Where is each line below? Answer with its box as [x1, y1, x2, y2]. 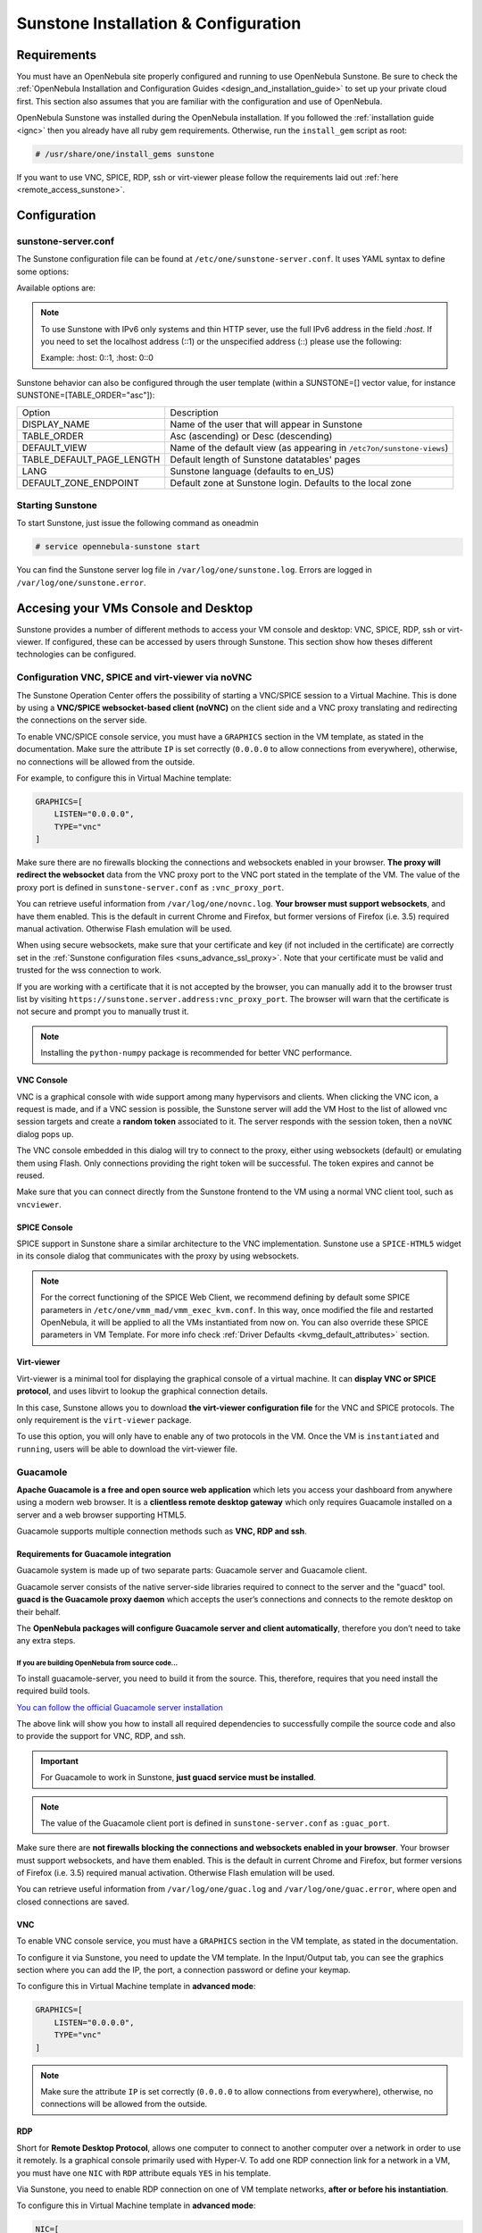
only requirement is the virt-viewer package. [16, 1414, 192, 1425]
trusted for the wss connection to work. [16, 965, 162, 975]
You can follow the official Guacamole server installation [16, 1702, 223, 1712]
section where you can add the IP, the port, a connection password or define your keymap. [16, 1965, 352, 1976]
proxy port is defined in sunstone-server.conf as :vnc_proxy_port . [16, 882, 285, 892]
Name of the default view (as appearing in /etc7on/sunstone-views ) [170, 441, 449, 454]
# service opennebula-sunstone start [35, 541, 201, 552]
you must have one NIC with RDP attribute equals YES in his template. [16, 2167, 271, 2179]
